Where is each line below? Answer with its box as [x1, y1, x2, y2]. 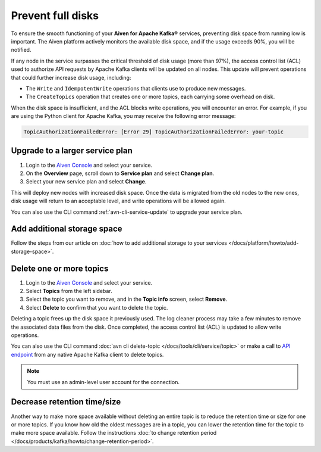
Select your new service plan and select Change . [26, 178, 147, 185]
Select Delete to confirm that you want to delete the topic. [26, 304, 168, 311]
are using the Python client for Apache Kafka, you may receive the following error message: [11, 113, 236, 120]
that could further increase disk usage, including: [11, 74, 131, 81]
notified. [11, 46, 32, 54]
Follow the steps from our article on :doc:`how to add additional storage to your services [11, 239, 227, 247]
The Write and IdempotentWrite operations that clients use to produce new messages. [26, 85, 246, 92]
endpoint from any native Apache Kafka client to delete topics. [11, 351, 164, 358]
